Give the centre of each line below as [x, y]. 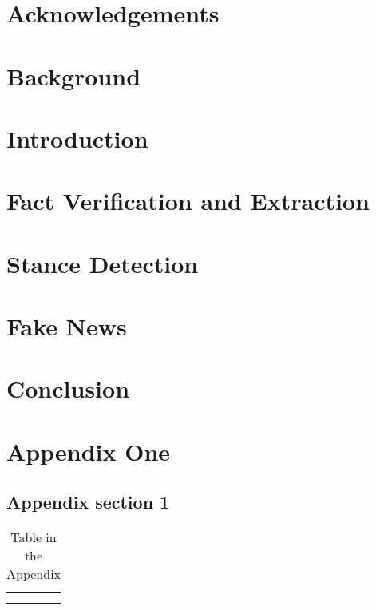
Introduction [77, 138]
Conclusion [68, 388]
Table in [34, 537]
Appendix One [89, 451]
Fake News [67, 326]
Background [74, 75]
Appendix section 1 [88, 502]
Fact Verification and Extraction [188, 201]
